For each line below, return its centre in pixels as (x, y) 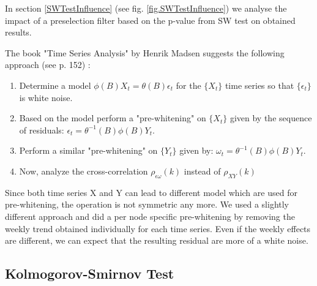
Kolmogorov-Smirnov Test (90, 273)
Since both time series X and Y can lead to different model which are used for (151, 192)
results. (18, 32)
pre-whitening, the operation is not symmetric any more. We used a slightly (147, 204)
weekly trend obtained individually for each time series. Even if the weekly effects (158, 228)
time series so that (259, 85)
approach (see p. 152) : (48, 65)
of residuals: (42, 130)
